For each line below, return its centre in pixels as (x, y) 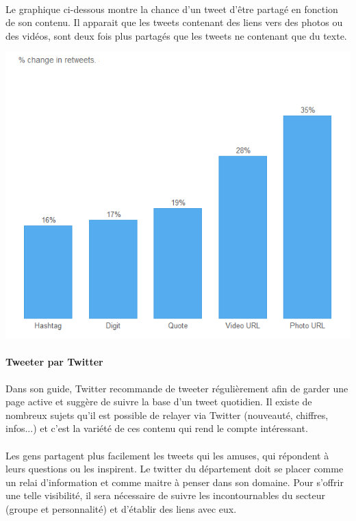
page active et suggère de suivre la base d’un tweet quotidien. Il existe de (159, 402)
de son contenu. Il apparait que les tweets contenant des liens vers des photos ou (174, 22)
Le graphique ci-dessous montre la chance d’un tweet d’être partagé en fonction (172, 9)
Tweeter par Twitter (54, 362)
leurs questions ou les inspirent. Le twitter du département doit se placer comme (175, 469)
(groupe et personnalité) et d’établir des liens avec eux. (121, 508)
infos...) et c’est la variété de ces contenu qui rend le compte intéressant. (157, 428)
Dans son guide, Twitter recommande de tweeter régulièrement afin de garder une (177, 388)
